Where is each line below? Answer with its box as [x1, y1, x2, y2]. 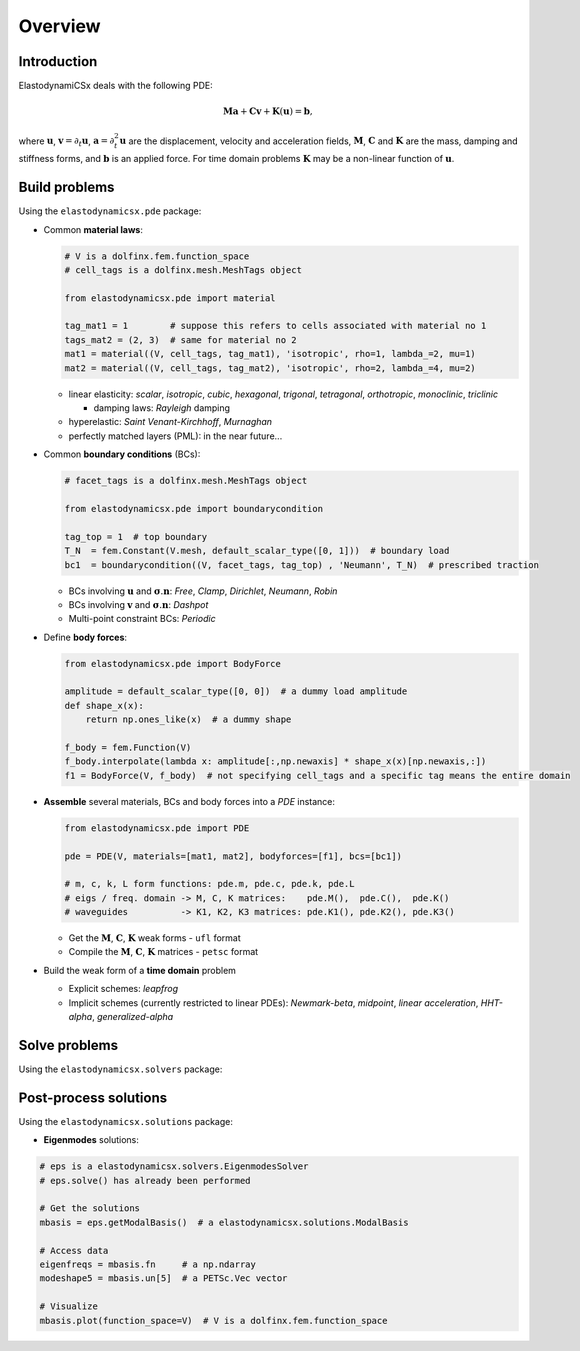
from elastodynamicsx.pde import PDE [64, 822, 250, 834]
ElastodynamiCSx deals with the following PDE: [18, 80, 214, 92]
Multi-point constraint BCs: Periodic [68, 613, 216, 625]
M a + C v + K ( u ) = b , [222, 106, 314, 117]
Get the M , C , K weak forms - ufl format [68, 932, 242, 944]
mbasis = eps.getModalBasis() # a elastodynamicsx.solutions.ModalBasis [39, 1216, 409, 1228]
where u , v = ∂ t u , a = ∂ [18, 135, 115, 149]
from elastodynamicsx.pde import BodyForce [64, 658, 282, 669]
